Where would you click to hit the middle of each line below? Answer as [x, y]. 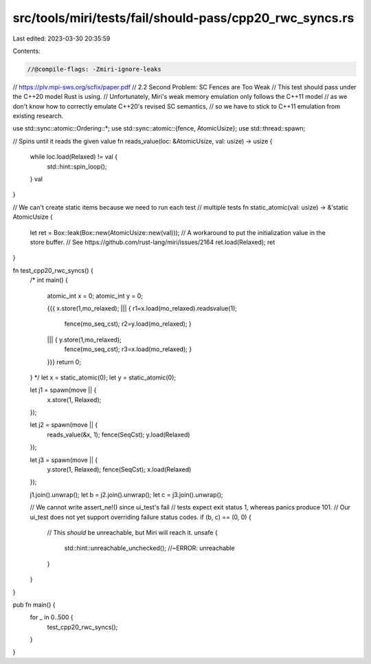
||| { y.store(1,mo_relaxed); [84, 340]
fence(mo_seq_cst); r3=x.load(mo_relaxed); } [128, 349]
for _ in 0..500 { [52, 617]
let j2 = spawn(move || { [64, 425]
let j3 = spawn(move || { [64, 460]
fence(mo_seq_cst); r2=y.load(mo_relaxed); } [128, 324]
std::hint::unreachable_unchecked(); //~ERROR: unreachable [149, 548]
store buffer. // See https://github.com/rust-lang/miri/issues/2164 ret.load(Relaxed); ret [153, 242]
